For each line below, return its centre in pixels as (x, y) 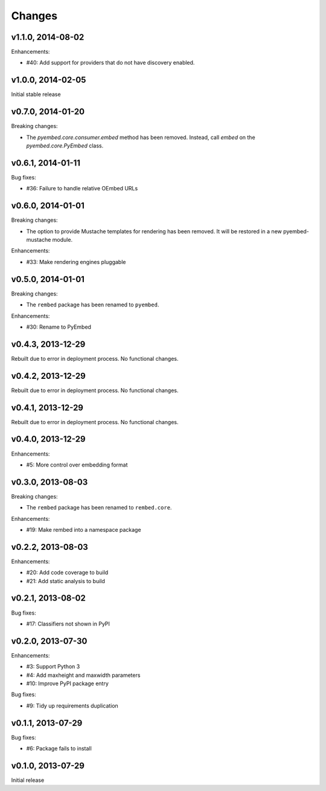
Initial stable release (36, 94)
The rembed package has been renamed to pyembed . (93, 305)
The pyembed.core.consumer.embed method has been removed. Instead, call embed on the (141, 137)
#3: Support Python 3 (53, 667)
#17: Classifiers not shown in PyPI (68, 624)
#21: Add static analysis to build (66, 581)
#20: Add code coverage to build (67, 573)
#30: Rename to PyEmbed (59, 327)
